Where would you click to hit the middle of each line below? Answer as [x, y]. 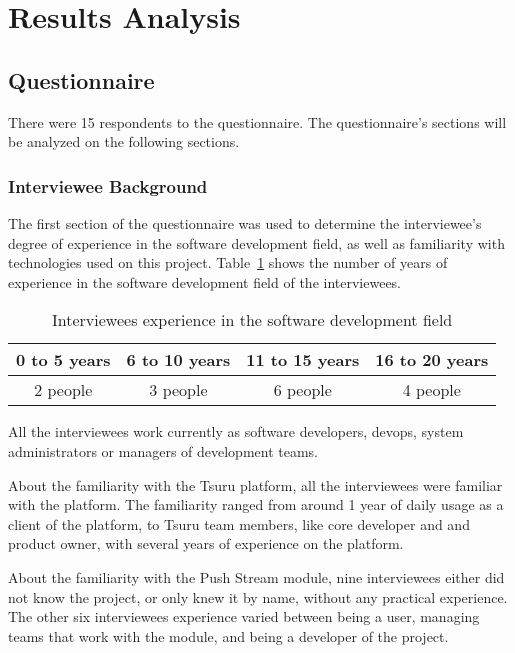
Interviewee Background [108, 185]
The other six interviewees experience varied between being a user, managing [244, 616]
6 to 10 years [178, 360]
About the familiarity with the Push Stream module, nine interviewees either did [256, 576]
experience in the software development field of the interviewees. [205, 281]
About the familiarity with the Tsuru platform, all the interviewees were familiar [255, 484]
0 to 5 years [63, 360]
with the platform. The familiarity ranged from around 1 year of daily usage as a [256, 504]
